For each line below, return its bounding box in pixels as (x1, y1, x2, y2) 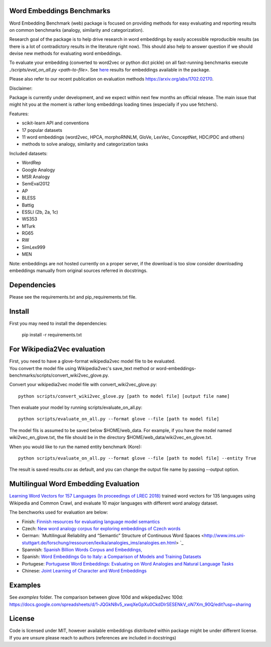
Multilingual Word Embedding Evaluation (9, 480, 140, 488)
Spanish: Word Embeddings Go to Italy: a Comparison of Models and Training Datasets (22, 554, 202, 560)
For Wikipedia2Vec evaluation (9, 345, 105, 353)
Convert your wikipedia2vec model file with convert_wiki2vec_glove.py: (9, 382, 158, 388)
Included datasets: (9, 150, 48, 156)
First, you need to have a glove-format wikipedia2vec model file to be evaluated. (9, 358, 176, 365)
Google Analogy (22, 167, 55, 173)
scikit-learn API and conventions (22, 120, 89, 126)
